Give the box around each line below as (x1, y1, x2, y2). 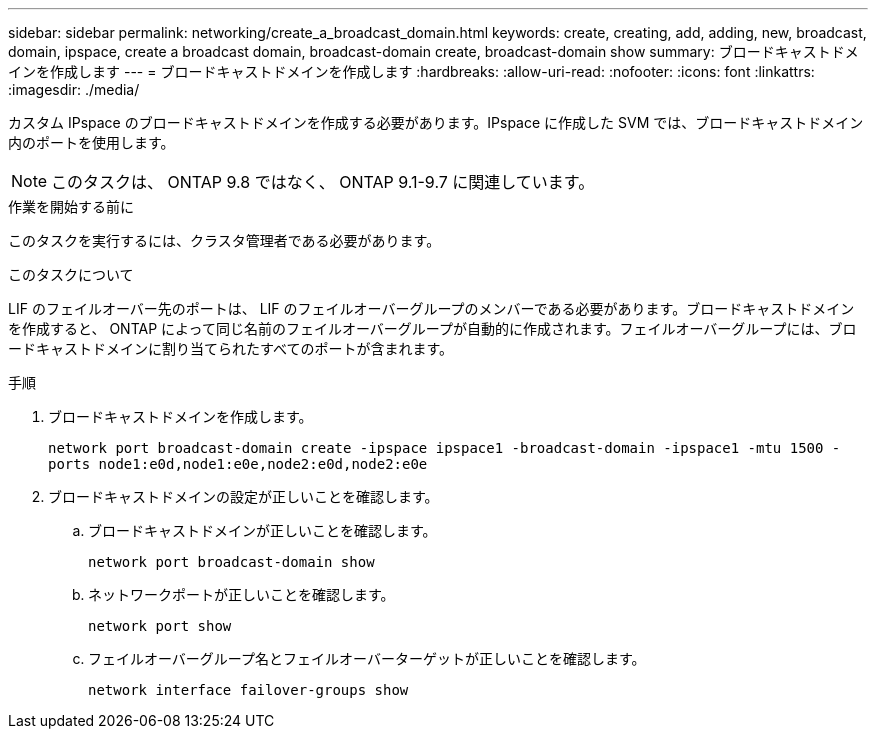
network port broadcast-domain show (88, 554, 375, 570)
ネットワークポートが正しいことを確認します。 (88, 586, 395, 603)
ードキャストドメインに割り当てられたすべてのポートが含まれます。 (8, 340, 454, 357)
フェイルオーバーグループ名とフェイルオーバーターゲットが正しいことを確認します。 (88, 650, 646, 667)
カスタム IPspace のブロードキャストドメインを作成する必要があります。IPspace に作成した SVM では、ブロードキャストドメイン (8, 114, 864, 131)
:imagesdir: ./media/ (8, 81, 140, 98)
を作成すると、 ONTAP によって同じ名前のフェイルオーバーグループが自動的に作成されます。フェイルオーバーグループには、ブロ (8, 320, 857, 337)
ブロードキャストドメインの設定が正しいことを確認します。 (48, 488, 439, 505)
